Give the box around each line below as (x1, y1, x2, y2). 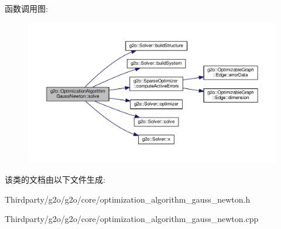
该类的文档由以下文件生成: (5, 173, 105, 185)
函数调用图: (5, 2, 48, 14)
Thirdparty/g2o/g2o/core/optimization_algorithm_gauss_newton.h (5, 193, 251, 205)
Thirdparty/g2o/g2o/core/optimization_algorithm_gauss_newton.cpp (5, 213, 259, 225)
